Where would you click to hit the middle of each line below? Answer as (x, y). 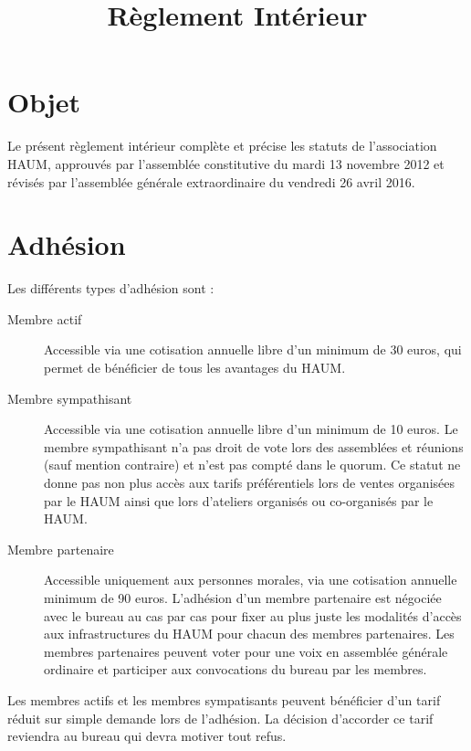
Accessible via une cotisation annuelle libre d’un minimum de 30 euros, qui (253, 349)
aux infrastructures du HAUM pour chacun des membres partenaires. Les (249, 634)
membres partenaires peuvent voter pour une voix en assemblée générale (246, 651)
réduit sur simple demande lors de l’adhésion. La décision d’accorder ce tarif (220, 718)
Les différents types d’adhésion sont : (111, 288)
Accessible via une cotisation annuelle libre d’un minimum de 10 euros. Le (251, 429)
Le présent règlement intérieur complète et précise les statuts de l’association (222, 146)
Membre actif (45, 318)
